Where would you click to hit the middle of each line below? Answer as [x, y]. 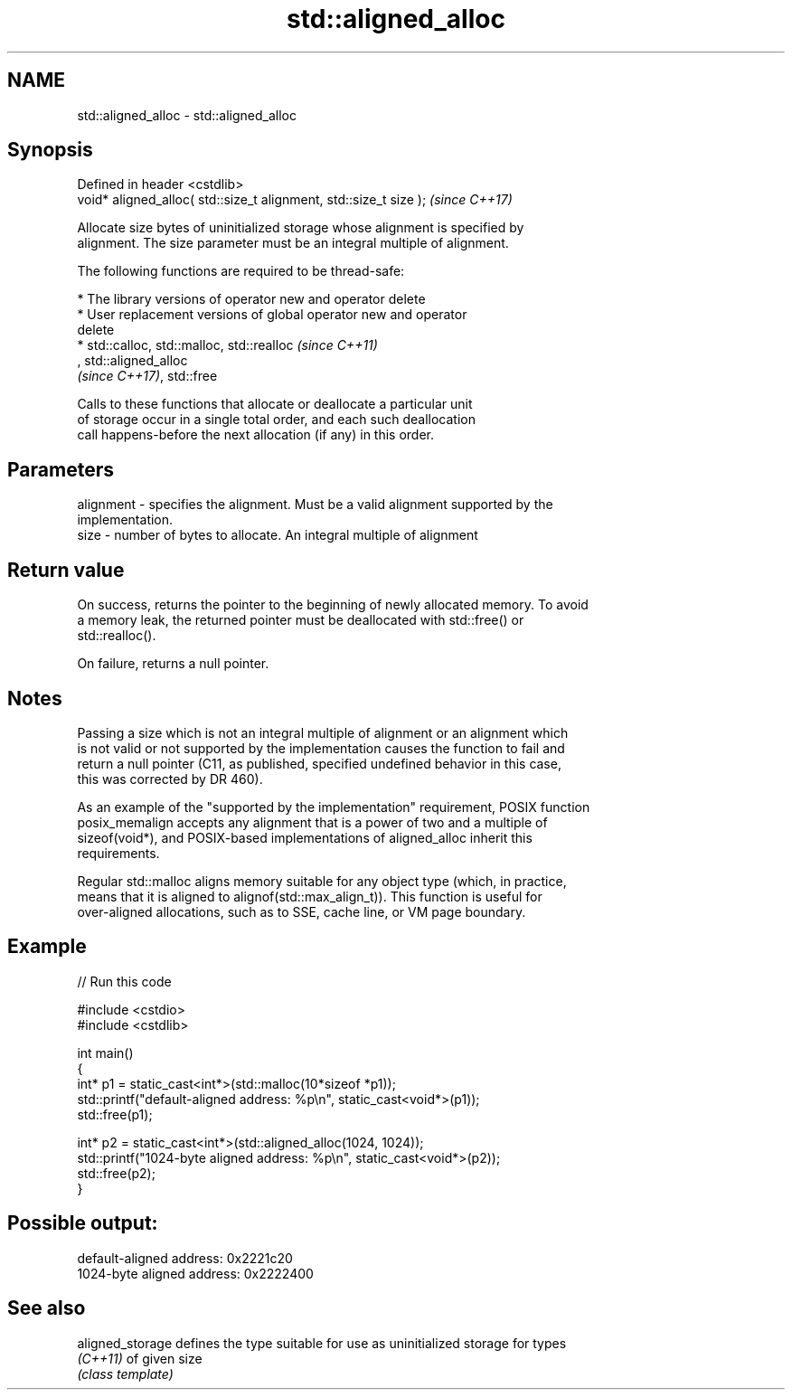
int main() [105, 1052]
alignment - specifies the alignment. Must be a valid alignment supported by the [315, 505]
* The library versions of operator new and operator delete [251, 299]
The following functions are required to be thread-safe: [241, 271]
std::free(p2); [116, 1173]
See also [47, 1308]
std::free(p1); [115, 1114]
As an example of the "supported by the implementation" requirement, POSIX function [334, 807]
